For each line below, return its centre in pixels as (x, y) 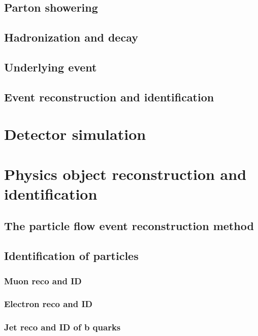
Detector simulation (75, 134)
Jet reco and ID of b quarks (62, 327)
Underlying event (51, 67)
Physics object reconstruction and (125, 174)
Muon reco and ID (43, 281)
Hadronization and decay (71, 37)
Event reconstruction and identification (109, 97)
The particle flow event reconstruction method (129, 226)
